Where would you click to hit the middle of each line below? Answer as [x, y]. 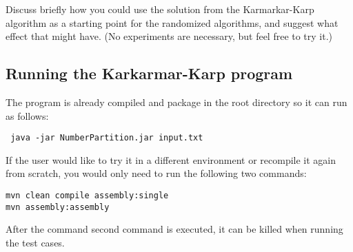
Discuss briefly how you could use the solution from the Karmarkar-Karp [160, 9]
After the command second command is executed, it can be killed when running [174, 229]
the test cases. [35, 242]
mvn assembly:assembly [58, 207]
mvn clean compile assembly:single [87, 196]
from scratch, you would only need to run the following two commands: [156, 173]
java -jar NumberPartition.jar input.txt [107, 138]
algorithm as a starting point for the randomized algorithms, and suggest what [172, 22]
